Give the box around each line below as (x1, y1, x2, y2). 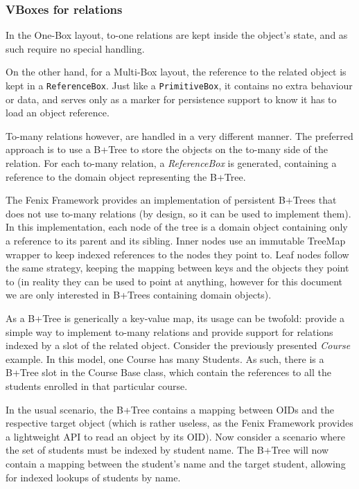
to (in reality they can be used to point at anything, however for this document (6, 274, 343, 288)
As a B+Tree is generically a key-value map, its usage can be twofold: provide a (6, 310, 345, 325)
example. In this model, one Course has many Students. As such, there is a (6, 351, 324, 366)
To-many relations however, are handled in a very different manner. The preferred (6, 128, 353, 143)
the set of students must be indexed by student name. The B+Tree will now (6, 443, 329, 457)
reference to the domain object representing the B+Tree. (6, 169, 246, 184)
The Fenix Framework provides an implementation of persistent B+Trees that (6, 193, 337, 207)
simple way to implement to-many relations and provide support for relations (6, 324, 333, 339)
